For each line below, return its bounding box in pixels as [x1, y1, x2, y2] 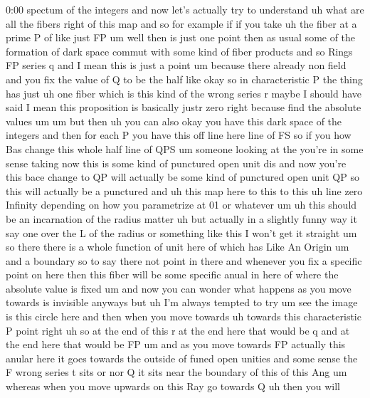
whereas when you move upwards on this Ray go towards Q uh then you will [6, 379, 340, 394]
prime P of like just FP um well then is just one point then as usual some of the [6, 30, 356, 45]
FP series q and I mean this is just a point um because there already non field [6, 58, 347, 73]
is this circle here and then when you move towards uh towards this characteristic [6, 309, 361, 324]
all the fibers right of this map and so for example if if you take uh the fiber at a [6, 16, 357, 31]
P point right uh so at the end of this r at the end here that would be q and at [6, 323, 350, 337]
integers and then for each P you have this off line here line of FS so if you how [6, 127, 351, 142]
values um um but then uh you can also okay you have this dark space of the [6, 113, 342, 128]
